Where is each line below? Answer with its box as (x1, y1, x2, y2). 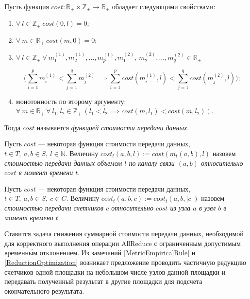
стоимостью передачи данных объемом (4, 158, 122, 168)
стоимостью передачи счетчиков (4, 202, 104, 212)
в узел (199, 202, 216, 212)
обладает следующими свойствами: (112, 1, 216, 11)
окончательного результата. (4, 285, 84, 296)
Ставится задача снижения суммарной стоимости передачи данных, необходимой (4, 229, 244, 239)
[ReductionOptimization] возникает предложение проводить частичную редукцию (4, 257, 246, 267)
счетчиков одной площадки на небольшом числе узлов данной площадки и (4, 266, 226, 277)
